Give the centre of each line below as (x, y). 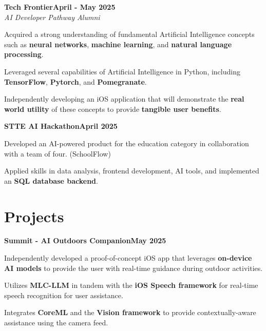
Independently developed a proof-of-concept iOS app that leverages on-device (128, 258)
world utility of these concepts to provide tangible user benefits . (113, 109)
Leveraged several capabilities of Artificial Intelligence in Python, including (122, 71)
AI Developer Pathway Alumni (52, 17)
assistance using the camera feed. (56, 322)
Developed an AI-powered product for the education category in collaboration (127, 143)
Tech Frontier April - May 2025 (60, 7)
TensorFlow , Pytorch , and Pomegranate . (75, 81)
